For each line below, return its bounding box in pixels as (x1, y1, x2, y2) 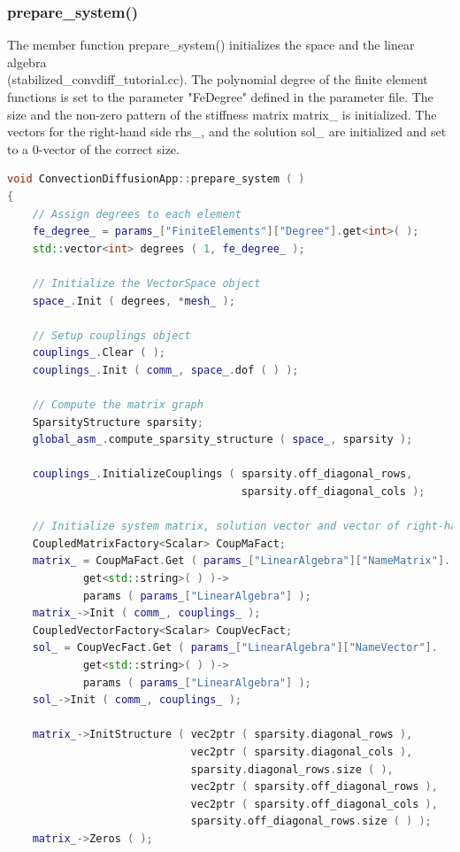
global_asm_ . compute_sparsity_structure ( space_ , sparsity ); (32, 433, 413, 446)
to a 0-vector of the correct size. (7, 139, 180, 158)
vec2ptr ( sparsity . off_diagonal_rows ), (190, 780, 438, 794)
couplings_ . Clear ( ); (32, 346, 166, 360)
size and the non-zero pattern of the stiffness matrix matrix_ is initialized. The (7, 105, 437, 123)
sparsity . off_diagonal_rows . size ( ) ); (190, 815, 432, 828)
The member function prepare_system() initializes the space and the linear (7, 35, 415, 54)
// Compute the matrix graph (32, 399, 203, 412)
